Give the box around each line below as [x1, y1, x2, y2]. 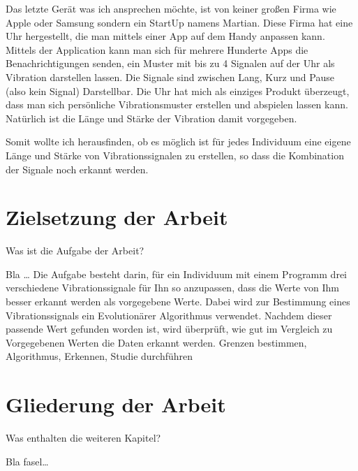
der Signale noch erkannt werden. [6, 161, 149, 176]
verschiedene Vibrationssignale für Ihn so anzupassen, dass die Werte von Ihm [6, 280, 339, 295]
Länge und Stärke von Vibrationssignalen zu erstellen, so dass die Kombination [6, 147, 344, 162]
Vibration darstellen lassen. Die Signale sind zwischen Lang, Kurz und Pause [6, 69, 334, 84]
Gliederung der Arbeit [6, 390, 226, 419]
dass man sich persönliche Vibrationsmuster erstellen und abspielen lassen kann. [6, 97, 348, 112]
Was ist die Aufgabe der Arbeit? [6, 243, 144, 258]
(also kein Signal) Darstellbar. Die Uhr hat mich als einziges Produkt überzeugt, [6, 83, 350, 98]
